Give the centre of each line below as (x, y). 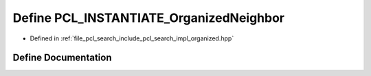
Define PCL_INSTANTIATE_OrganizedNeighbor (149, 18)
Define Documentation (62, 58)
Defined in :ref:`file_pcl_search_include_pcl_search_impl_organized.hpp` (132, 38)
